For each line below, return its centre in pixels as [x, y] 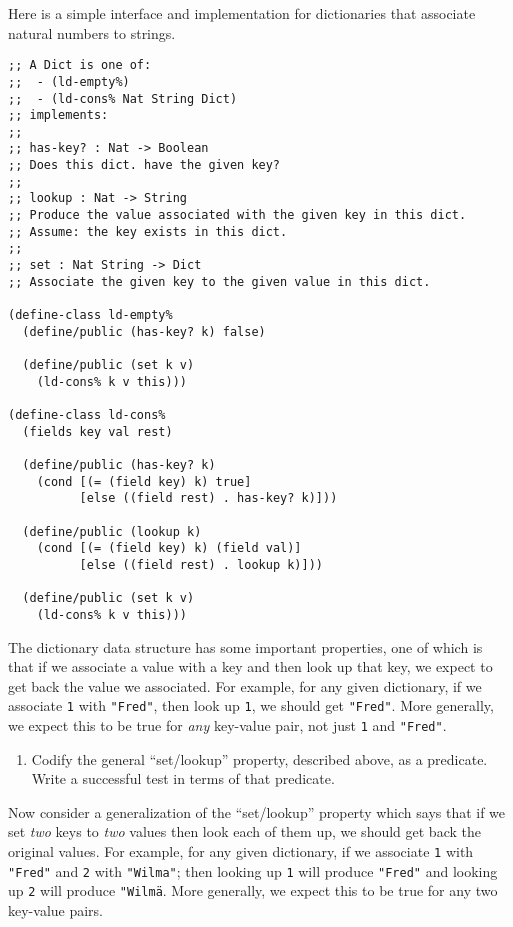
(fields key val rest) [97, 431]
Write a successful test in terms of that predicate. [183, 778]
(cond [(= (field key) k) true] [144, 481]
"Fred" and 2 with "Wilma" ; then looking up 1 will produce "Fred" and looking [253, 870]
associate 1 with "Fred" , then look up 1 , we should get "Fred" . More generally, [251, 705]
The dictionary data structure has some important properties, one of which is [245, 646]
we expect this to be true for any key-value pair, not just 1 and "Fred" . [227, 724]
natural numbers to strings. [92, 32]
